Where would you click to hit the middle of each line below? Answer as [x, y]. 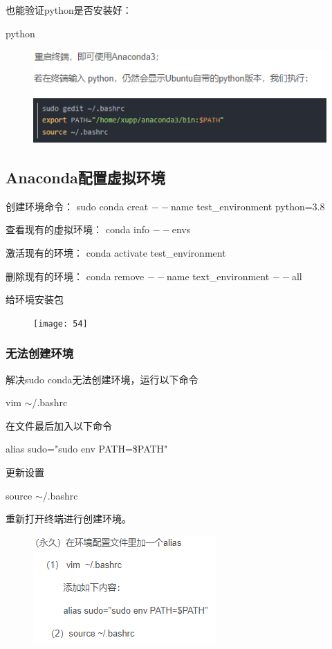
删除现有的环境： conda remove [75, 276]
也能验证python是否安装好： [69, 10]
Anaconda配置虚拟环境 [85, 177]
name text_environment [218, 276]
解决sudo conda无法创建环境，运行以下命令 [102, 379]
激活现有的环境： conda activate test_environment [116, 253]
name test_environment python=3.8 [248, 206]
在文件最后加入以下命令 [59, 425]
